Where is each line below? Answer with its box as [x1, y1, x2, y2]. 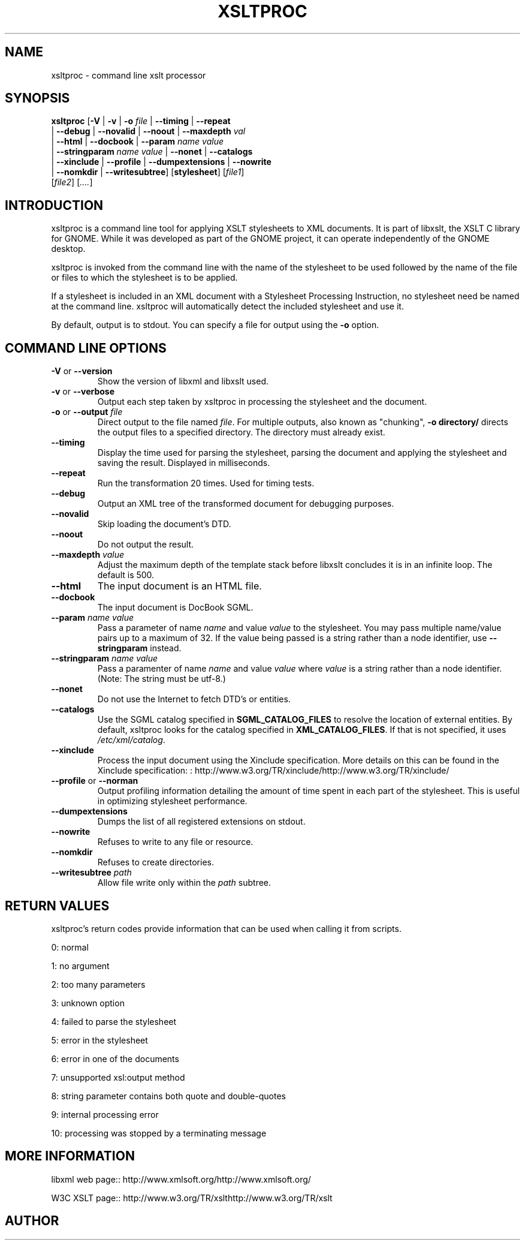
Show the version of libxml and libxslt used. [97, 376, 269, 387]
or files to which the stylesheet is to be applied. [51, 272, 238, 283]
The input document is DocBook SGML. [97, 602, 254, 613]
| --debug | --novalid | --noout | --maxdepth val [51, 126, 246, 137]
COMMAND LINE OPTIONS [5, 340, 167, 356]
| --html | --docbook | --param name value [51, 136, 224, 147]
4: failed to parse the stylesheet [51, 1016, 177, 1027]
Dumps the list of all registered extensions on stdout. [97, 816, 306, 827]
